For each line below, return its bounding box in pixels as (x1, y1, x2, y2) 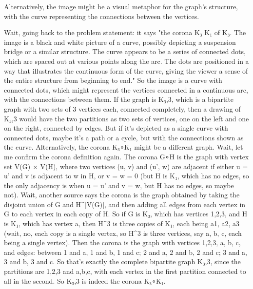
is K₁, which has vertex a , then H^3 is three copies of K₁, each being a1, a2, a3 (4, 218, 240, 229)
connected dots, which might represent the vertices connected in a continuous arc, (4, 84, 248, 95)
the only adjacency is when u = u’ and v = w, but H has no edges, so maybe (4, 180, 234, 190)
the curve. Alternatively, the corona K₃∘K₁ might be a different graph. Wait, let (4, 142, 243, 152)
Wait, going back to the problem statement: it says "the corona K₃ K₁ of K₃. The (4, 27, 246, 38)
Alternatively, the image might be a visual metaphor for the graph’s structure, (4, 1, 238, 11)
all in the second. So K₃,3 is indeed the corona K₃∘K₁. (4, 275, 166, 286)
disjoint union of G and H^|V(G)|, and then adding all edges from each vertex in (4, 199, 246, 209)
